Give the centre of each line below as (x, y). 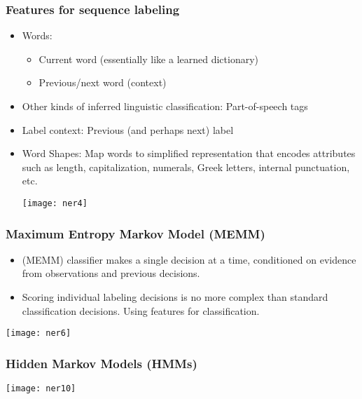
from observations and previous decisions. (111, 273)
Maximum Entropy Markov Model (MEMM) (135, 233)
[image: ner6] (39, 333)
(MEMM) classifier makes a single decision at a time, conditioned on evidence (189, 259)
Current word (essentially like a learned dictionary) (149, 59)
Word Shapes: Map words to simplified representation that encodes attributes (189, 153)
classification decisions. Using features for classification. (141, 310)
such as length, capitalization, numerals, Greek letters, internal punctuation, (186, 167)
